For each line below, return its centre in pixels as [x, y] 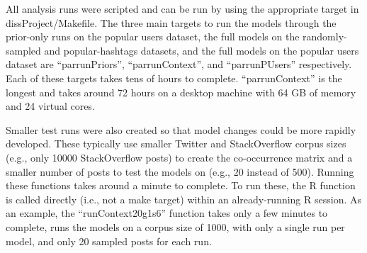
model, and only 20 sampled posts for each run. [109, 241]
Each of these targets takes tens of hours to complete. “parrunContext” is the [174, 78]
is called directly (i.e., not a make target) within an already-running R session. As [184, 199]
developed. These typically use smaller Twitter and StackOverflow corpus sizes [176, 144]
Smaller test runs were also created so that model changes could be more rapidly [181, 129]
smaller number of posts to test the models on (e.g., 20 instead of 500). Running [180, 171]
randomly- [325, 36]
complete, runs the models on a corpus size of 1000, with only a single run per [175, 226]
